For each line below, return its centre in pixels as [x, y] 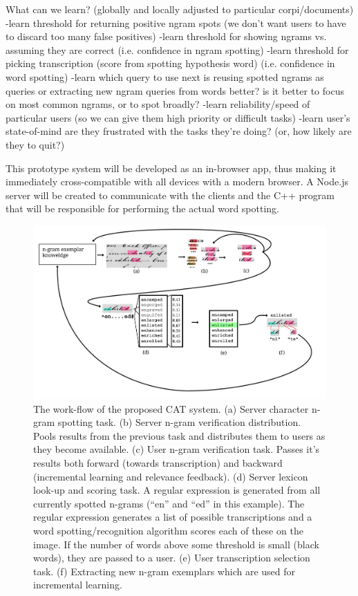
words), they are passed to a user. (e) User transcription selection [172, 558]
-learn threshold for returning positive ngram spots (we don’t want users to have [176, 22]
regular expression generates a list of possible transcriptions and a [173, 517]
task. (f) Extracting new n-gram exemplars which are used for [164, 571]
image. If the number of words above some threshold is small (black [176, 544]
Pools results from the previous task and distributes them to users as [179, 435]
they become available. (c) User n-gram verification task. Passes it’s [177, 449]
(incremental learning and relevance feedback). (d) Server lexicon [171, 476]
